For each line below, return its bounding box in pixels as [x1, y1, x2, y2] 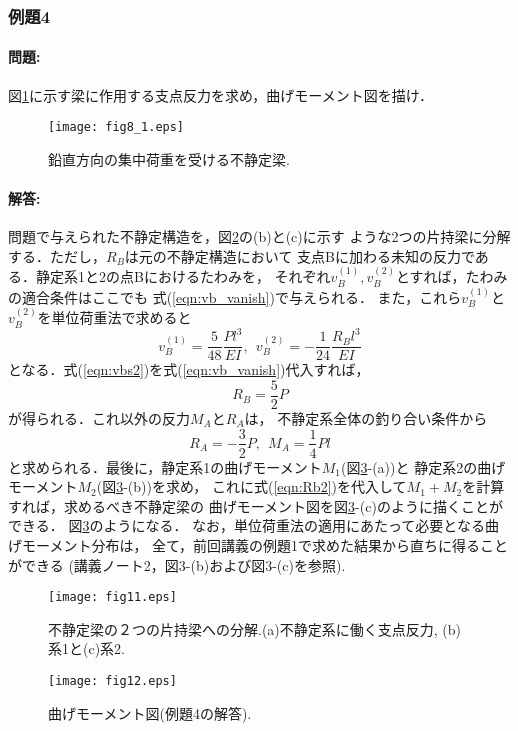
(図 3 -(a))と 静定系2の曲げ [341, 456, 506, 477]
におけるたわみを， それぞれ [143, 266, 331, 287]
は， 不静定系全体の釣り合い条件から [244, 407, 488, 428]
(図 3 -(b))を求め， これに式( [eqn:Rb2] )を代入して [96, 476, 407, 497]
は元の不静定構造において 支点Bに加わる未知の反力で [124, 245, 475, 266]
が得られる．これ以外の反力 [8, 407, 190, 428]
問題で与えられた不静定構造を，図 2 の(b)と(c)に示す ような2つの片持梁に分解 [8, 226, 511, 247]
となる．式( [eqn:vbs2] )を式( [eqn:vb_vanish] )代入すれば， [8, 359, 370, 380]
